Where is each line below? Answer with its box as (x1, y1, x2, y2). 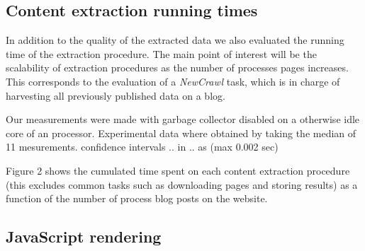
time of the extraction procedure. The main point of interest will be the (6, 46, 317, 61)
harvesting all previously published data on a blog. (6, 88, 225, 103)
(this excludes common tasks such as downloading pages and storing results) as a (6, 177, 358, 192)
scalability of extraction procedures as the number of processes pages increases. (6, 60, 349, 75)
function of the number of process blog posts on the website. (6, 191, 268, 206)
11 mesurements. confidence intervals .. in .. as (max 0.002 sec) (6, 139, 279, 154)
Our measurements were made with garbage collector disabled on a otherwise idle (6, 112, 360, 127)
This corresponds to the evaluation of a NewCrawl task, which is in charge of (6, 74, 340, 88)
